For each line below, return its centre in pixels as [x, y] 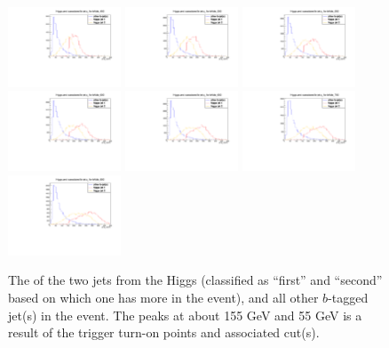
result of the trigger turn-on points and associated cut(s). [164, 332]
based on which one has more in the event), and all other [163, 297]
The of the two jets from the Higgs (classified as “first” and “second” [195, 280]
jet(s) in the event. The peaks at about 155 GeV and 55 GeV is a [185, 315]
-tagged [348, 297]
